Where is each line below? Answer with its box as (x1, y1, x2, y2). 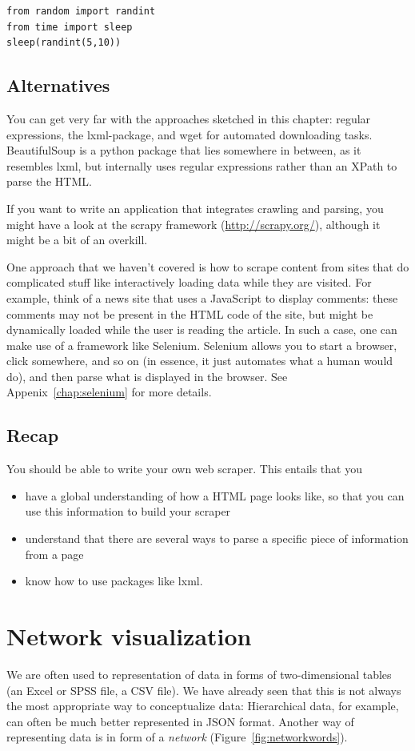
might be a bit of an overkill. (6, 231, 148, 248)
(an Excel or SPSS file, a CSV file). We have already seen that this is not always (6, 681, 401, 698)
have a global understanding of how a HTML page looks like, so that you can (25, 487, 405, 504)
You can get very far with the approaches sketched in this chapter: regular (6, 110, 371, 127)
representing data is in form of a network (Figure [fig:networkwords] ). (6, 729, 348, 745)
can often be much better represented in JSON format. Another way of (6, 713, 354, 729)
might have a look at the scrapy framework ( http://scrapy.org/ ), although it (6, 215, 381, 232)
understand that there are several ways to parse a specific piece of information (25, 530, 409, 547)
